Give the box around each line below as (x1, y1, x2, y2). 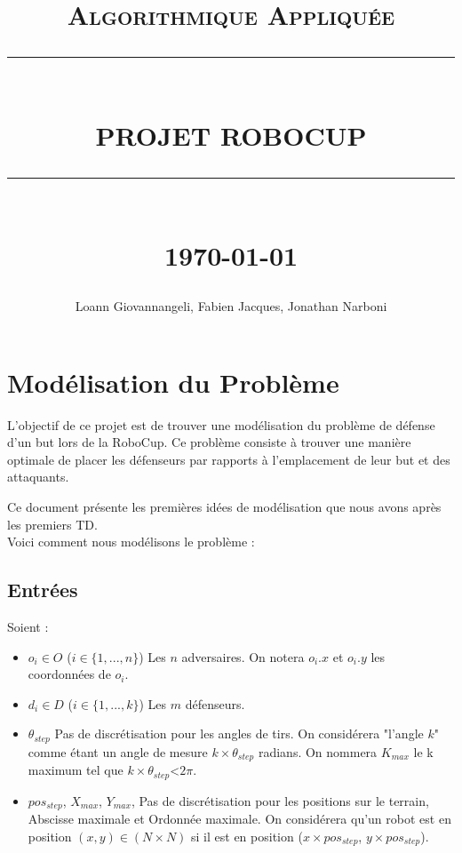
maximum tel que (28, 761, 123, 779)
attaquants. (7, 467, 69, 486)
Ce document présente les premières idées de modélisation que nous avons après (7, 498, 442, 516)
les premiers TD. (7, 514, 98, 533)
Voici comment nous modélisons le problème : (7, 532, 255, 551)
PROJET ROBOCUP (95, 116, 367, 153)
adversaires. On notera (181, 647, 305, 666)
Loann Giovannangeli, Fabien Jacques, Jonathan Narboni (75, 297, 387, 315)
